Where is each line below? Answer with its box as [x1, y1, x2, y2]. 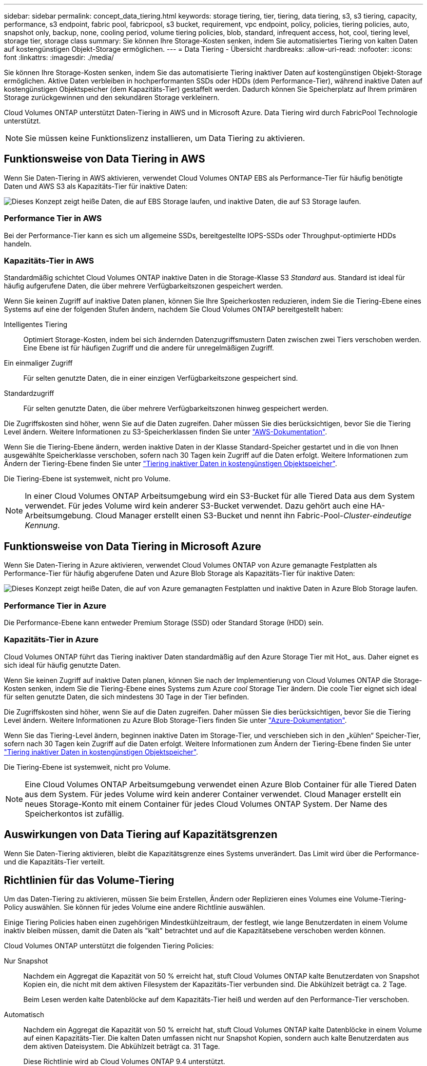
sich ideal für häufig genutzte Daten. [4, 660, 121, 669]
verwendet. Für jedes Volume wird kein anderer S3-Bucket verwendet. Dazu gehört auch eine [25, 501, 369, 511]
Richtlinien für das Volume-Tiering [4, 874, 175, 886]
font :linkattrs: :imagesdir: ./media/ [4, 53, 114, 61]
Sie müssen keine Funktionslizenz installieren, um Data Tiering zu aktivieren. [25, 133, 305, 143]
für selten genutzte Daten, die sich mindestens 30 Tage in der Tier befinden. [4, 692, 249, 701]
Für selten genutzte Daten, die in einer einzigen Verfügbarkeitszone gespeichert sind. [23, 374, 298, 383]
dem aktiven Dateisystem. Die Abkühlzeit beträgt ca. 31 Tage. [23, 1042, 220, 1051]
